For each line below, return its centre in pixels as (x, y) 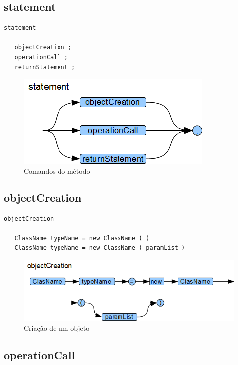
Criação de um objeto (57, 327)
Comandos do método (57, 170)
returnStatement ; (45, 67)
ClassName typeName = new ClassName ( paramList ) (100, 248)
